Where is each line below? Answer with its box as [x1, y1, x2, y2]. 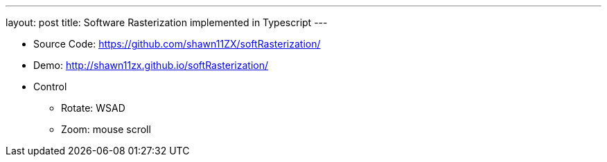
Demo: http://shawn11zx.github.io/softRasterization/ [33, 59, 269, 71]
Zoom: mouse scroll [61, 123, 151, 135]
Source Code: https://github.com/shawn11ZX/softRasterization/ [33, 38, 321, 50]
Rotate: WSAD [61, 102, 125, 114]
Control [33, 81, 67, 92]
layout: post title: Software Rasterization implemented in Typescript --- [6, 17, 328, 28]
